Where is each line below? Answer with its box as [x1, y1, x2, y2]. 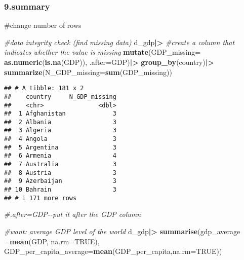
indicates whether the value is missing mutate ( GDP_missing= [4, 47, 201, 57]
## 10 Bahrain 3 [4, 186, 116, 194]
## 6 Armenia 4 [4, 152, 116, 160]
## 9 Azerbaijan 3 [4, 177, 116, 185]
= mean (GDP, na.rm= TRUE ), [4, 236, 100, 246]
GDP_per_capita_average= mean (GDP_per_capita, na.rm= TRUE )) [4, 246, 222, 256]
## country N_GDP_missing [4, 93, 116, 100]
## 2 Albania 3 [4, 118, 116, 126]
